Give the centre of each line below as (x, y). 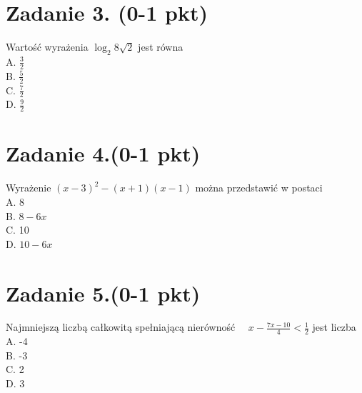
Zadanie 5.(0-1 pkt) (103, 293)
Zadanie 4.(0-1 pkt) (103, 153)
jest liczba (334, 327)
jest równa (161, 47)
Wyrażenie (29, 188)
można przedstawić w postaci (259, 188)
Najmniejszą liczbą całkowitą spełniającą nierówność (121, 327)
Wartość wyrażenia (47, 47)
